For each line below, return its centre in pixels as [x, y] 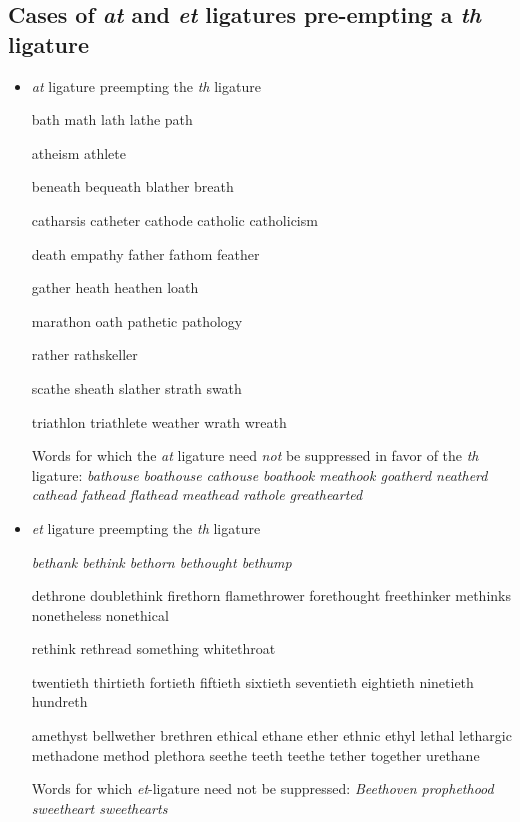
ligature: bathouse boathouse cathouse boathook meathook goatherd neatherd [259, 474]
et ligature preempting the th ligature [146, 527]
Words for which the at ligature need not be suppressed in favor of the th [255, 455]
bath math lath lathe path [112, 119]
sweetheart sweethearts [99, 807]
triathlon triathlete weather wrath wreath [159, 421]
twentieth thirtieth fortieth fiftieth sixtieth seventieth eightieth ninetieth [252, 681]
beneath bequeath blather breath [132, 186]
